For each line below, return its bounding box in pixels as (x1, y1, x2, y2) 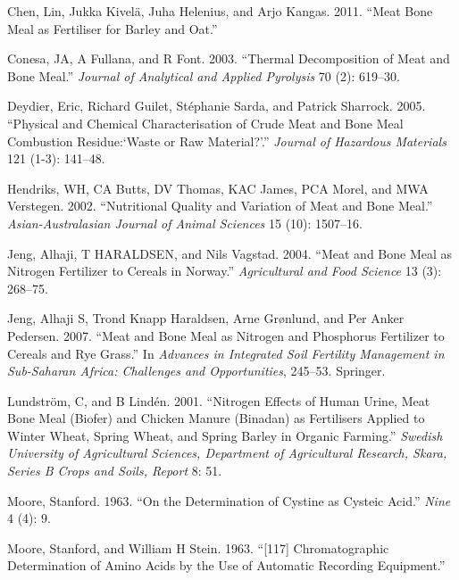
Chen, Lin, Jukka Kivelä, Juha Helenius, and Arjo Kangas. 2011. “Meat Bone (7, 2, 433, 20)
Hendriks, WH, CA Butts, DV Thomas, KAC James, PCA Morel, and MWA (7, 178, 429, 197)
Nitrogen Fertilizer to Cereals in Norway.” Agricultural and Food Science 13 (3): (7, 261, 442, 280)
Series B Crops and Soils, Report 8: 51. (7, 461, 222, 480)
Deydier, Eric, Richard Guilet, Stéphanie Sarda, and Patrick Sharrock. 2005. (7, 96, 426, 115)
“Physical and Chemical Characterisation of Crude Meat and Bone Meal (7, 113, 404, 132)
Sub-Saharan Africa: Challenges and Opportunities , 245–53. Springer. (7, 361, 386, 380)
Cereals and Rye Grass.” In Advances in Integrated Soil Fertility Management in (7, 344, 445, 362)
